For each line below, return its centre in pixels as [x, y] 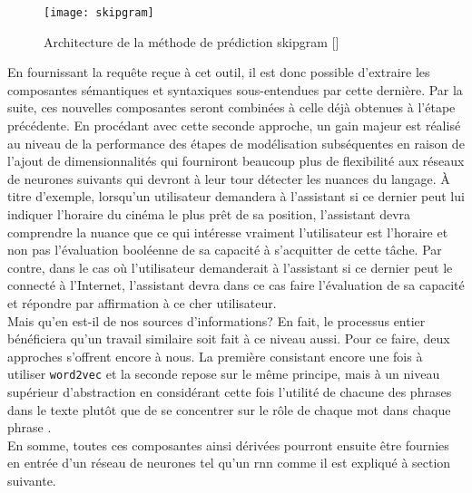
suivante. [32, 480]
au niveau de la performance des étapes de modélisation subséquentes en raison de [236, 143]
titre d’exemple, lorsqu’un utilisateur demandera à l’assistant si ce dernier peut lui [236, 196]
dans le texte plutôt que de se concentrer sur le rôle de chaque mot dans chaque [229, 409]
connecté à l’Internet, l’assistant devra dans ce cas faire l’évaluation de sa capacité [236, 285]
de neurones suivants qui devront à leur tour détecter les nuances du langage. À [229, 178]
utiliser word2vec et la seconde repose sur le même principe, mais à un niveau [224, 374]
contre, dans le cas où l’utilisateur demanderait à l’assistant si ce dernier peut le [230, 267]
